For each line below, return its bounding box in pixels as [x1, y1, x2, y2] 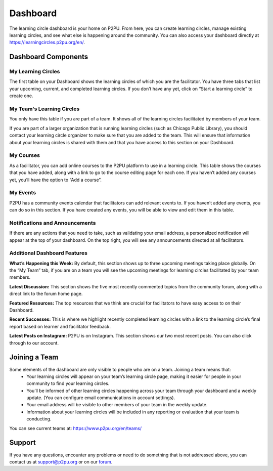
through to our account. [9, 339, 59, 346]
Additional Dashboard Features [9, 249, 88, 256]
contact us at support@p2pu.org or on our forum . [9, 458, 113, 465]
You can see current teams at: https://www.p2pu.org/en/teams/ [9, 425, 142, 431]
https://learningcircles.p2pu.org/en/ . [9, 39, 85, 46]
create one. [9, 93, 33, 99]
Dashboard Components [9, 53, 88, 61]
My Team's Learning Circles [9, 105, 80, 112]
